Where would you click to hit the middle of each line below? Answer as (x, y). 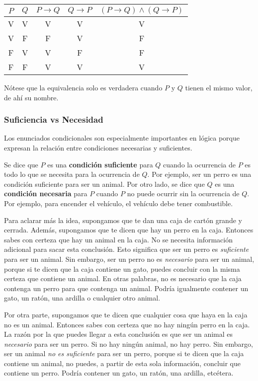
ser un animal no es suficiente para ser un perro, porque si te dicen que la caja (124, 353)
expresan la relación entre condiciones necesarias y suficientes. (98, 148)
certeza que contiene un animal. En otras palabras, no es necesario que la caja (123, 278)
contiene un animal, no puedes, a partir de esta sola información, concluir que (123, 363)
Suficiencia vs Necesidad (54, 119)
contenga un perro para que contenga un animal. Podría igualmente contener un (126, 288)
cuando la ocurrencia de (199, 164)
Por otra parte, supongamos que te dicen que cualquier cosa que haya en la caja (126, 314)
